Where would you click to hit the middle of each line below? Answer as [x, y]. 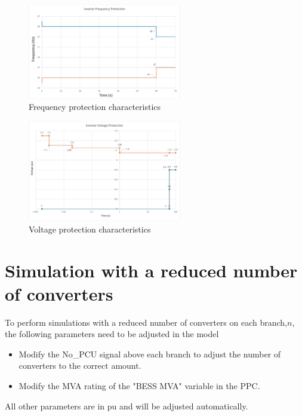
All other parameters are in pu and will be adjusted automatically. [127, 406]
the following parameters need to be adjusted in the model [112, 334]
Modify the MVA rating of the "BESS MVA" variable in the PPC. [139, 386]
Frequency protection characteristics [95, 107]
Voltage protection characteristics [90, 229]
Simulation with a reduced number [151, 270]
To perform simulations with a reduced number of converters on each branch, [146, 322]
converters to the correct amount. [80, 365]
